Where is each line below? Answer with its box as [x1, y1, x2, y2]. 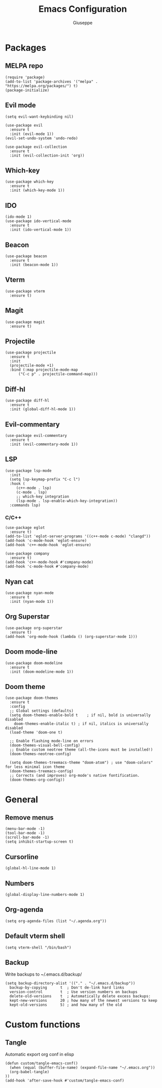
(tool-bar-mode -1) [5, 831, 45, 836]
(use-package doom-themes [5, 695, 58, 700]
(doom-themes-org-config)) [9, 777, 65, 783]
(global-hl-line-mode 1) [5, 866, 56, 871]
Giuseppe [73, 20, 93, 26]
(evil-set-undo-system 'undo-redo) [5, 135, 78, 141]
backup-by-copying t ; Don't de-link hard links [9, 985, 125, 990]
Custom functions [5, 1019, 80, 1030]
